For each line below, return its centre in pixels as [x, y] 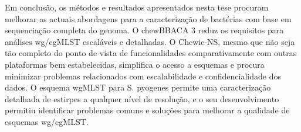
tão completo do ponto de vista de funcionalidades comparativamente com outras [151, 53]
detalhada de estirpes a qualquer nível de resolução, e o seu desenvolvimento [142, 98]
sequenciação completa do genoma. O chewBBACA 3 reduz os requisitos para [144, 30]
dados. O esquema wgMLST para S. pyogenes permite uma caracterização [138, 87]
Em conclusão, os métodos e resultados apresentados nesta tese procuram [137, 7]
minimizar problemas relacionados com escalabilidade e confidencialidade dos [143, 76]
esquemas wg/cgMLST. [47, 121]
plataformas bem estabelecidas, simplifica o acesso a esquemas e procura [135, 64]
